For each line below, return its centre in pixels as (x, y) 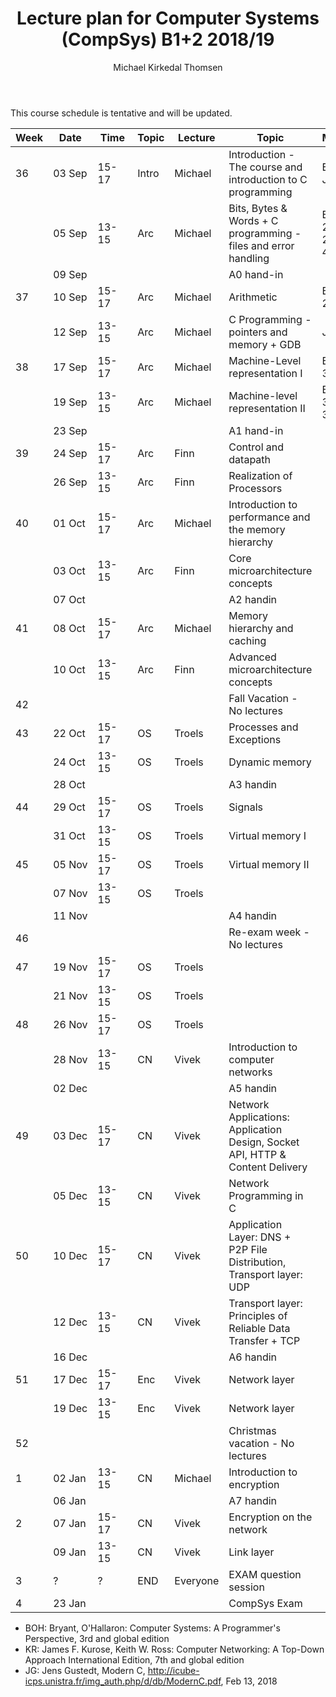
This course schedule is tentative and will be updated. (121, 113)
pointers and (258, 332)
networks (250, 1072)
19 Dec (70, 1408)
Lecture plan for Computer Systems (168, 18)
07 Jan (70, 1523)
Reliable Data (259, 1328)
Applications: (259, 1117)
